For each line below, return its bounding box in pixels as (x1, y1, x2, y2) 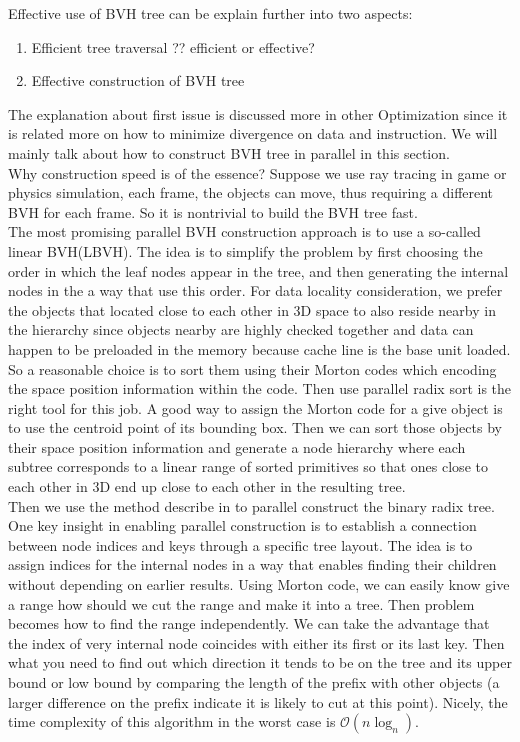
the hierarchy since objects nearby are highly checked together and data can (8, 319, 474, 340)
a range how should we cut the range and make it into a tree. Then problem (8, 593, 475, 614)
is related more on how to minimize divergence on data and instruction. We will (8, 123, 498, 144)
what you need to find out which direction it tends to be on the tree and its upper (8, 652, 512, 673)
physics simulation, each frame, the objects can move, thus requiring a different (8, 182, 494, 203)
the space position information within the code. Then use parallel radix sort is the (8, 378, 512, 399)
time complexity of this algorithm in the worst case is (8, 711, 336, 732)
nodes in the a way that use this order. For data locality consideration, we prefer (8, 280, 503, 301)
